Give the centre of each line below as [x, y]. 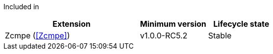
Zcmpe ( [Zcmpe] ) [37, 36]
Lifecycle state [241, 24]
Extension [72, 24]
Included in [21, 7]
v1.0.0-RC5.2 [164, 36]
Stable [220, 36]
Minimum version [173, 24]
